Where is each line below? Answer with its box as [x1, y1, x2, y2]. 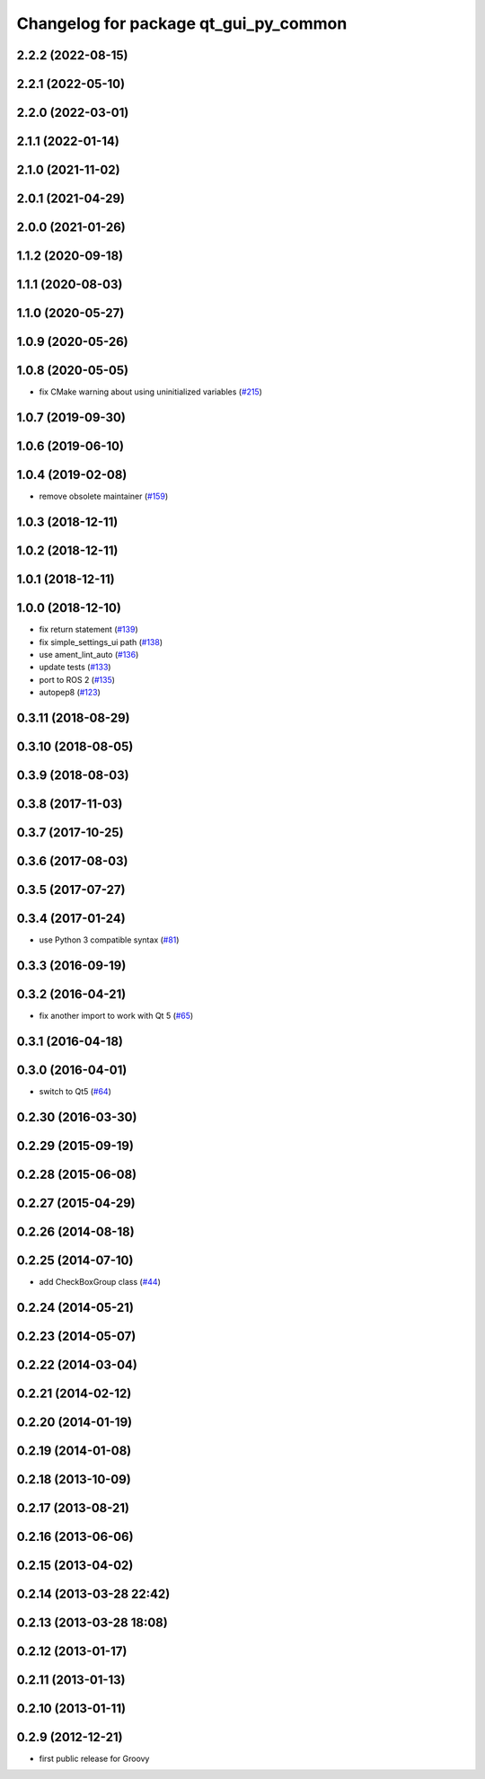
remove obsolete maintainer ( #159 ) [39, 491, 169, 502]
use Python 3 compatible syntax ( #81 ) [39, 934, 180, 945]
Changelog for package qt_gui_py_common [16, 13, 348, 33]
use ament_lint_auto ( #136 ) [39, 649, 139, 659]
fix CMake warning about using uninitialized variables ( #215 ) [39, 386, 262, 397]
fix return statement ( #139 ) [39, 624, 138, 635]
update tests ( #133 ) [39, 661, 111, 673]
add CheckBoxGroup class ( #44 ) [39, 1276, 161, 1287]
